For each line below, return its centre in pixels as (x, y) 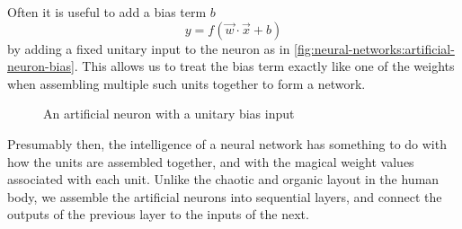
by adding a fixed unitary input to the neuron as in (149, 48)
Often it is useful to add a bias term (107, 12)
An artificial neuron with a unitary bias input (169, 114)
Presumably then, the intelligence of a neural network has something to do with (227, 143)
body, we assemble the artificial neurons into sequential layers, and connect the (225, 196)
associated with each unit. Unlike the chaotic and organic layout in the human (223, 179)
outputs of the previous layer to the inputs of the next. (158, 214)
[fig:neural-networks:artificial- (374, 48)
